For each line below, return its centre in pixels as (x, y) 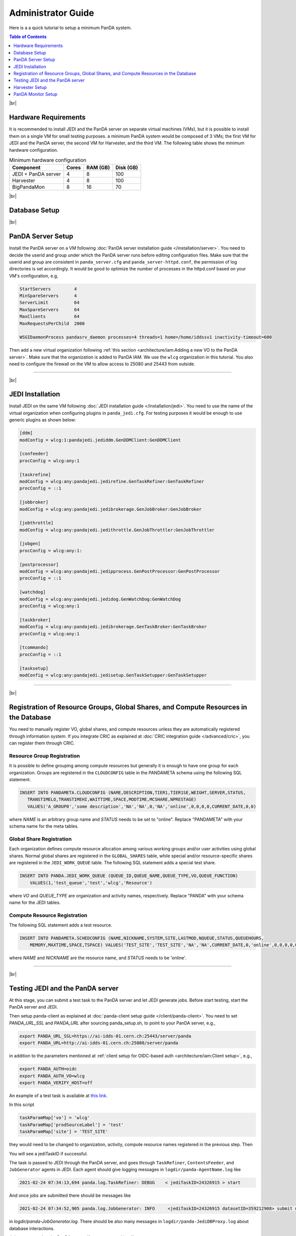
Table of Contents (28, 37)
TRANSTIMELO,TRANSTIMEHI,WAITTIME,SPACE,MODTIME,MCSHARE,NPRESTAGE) (112, 799)
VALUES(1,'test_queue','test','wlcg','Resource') (91, 883)
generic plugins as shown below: (43, 420)
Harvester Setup (30, 87)
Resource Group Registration (44, 755)
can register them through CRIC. (42, 743)
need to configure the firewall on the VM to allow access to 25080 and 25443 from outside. (102, 364)
